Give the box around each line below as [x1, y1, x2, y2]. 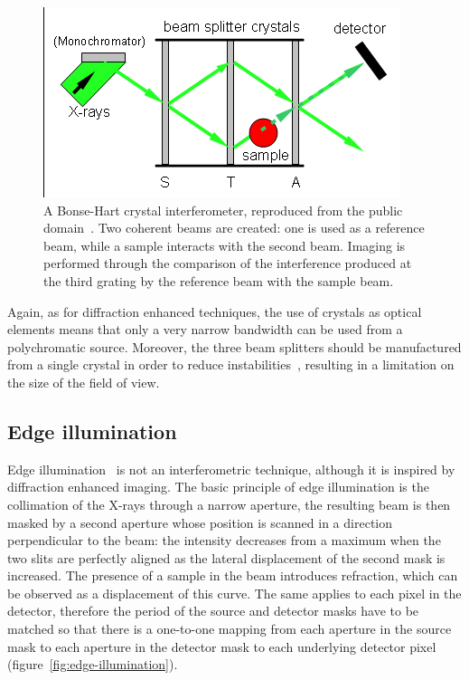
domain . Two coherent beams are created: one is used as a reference [43, 218, 425, 237]
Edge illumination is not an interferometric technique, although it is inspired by [7, 459, 455, 478]
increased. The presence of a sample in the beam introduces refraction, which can [7, 566, 458, 585]
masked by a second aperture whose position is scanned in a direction [7, 512, 393, 532]
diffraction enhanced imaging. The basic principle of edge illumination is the [7, 477, 429, 496]
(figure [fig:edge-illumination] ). [7, 655, 178, 674]
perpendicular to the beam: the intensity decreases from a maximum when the [7, 531, 441, 550]
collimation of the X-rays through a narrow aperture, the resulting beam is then [7, 494, 451, 513]
